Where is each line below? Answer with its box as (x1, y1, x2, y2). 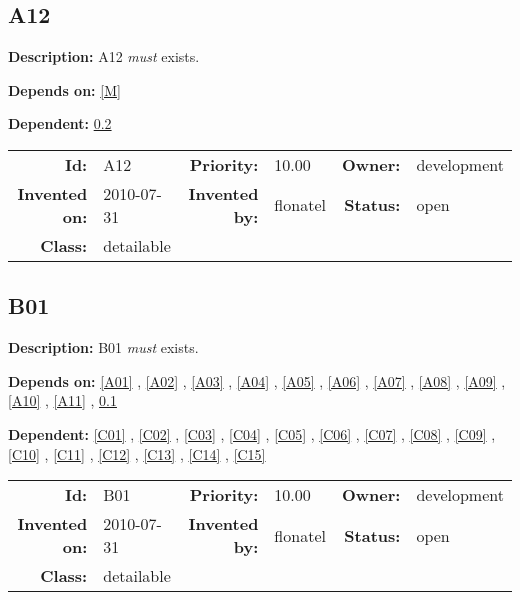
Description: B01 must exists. (8, 337, 199, 358)
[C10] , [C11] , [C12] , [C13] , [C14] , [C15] (8, 443, 266, 464)
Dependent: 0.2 (8, 113, 112, 134)
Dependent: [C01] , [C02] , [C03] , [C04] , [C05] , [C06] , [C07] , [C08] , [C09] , (8, 423, 496, 444)
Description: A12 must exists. (8, 46, 200, 67)
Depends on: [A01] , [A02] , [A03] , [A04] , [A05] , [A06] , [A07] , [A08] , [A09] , (8, 370, 506, 391)
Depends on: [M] (8, 79, 121, 100)
